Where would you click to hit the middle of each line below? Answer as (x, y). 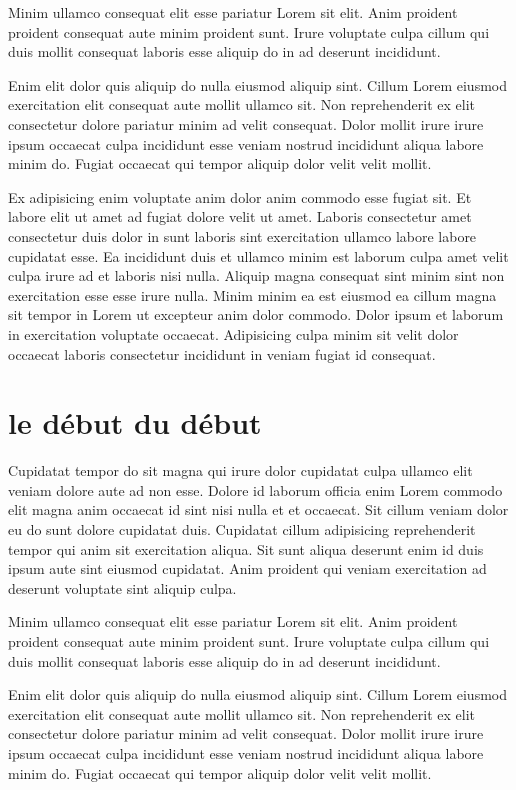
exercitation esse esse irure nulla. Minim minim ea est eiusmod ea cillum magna (252, 294)
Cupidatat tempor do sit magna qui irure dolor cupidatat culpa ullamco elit (240, 470)
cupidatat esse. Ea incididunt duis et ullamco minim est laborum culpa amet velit (258, 255)
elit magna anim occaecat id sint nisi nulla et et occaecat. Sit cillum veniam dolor (258, 509)
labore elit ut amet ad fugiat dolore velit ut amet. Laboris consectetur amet (240, 216)
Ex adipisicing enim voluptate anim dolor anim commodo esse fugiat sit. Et (240, 196)
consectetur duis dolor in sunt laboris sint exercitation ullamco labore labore (242, 235)
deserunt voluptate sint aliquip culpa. (122, 587)
